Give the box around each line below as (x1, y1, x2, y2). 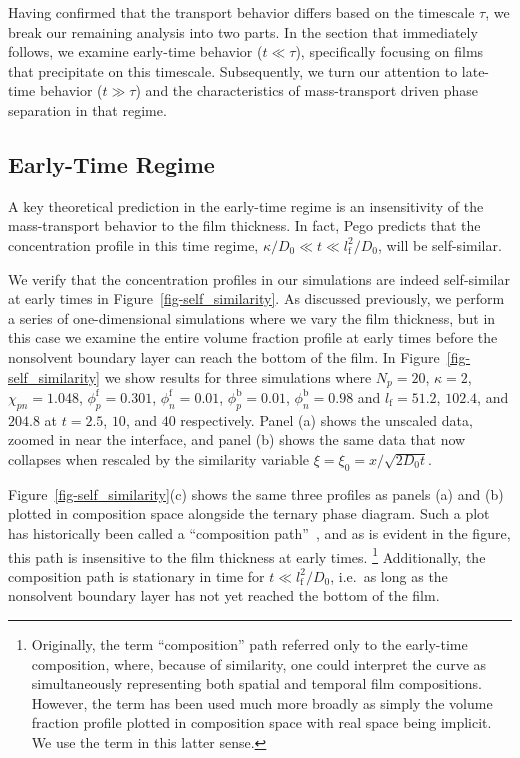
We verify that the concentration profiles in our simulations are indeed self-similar (8, 268, 510, 289)
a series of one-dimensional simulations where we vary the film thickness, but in (8, 307, 496, 328)
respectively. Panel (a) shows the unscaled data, (180, 409, 473, 430)
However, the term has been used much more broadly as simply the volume (31, 692, 493, 713)
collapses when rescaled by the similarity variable (8, 448, 310, 469)
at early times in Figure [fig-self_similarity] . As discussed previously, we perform (8, 288, 505, 309)
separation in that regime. (8, 99, 167, 120)
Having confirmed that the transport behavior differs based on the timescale (8, 2, 475, 22)
